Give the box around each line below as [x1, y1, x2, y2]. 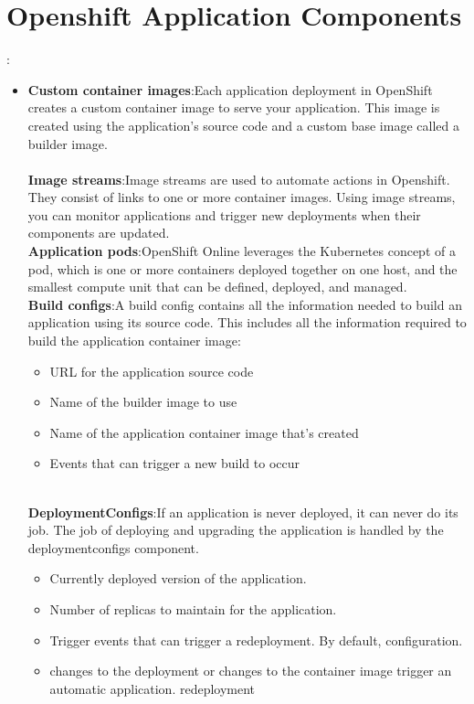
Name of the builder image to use [49, 392, 237, 411]
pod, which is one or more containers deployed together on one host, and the [27, 259, 458, 278]
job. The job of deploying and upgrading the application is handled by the [27, 520, 444, 539]
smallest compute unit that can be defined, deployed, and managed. [27, 277, 407, 296]
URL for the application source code [49, 361, 254, 380]
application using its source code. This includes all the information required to [27, 313, 467, 332]
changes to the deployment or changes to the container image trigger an [49, 661, 452, 680]
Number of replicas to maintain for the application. [49, 599, 337, 618]
